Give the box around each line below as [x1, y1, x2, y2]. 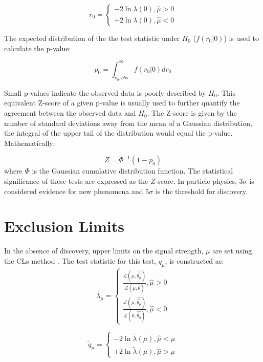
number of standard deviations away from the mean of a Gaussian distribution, [4, 117, 252, 128]
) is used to [224, 33, 259, 43]
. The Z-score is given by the [147, 108, 237, 118]
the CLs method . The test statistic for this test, [4, 255, 156, 266]
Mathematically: [4, 137, 55, 148]
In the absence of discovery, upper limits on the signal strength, [4, 245, 204, 256]
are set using [212, 245, 252, 256]
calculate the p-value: [4, 42, 71, 53]
